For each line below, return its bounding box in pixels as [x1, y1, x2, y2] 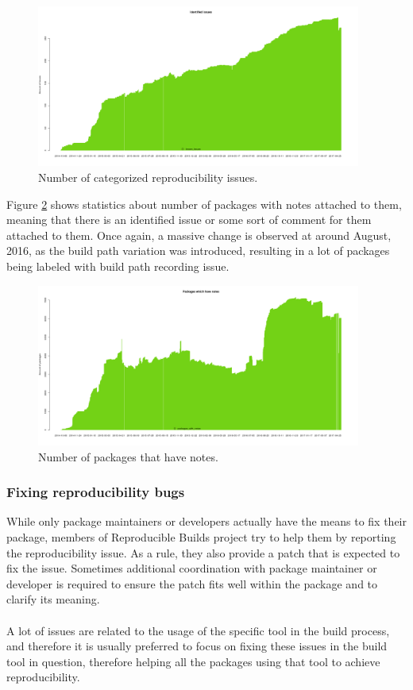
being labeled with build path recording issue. [6, 257, 230, 274]
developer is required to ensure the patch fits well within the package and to [6, 575, 378, 592]
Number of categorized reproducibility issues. [38, 168, 258, 185]
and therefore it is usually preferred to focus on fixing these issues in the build [6, 638, 388, 654]
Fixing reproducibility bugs [6, 482, 185, 502]
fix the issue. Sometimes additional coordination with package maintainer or [6, 560, 377, 576]
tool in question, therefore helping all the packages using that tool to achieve [6, 653, 380, 669]
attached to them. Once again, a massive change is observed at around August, [6, 226, 392, 243]
